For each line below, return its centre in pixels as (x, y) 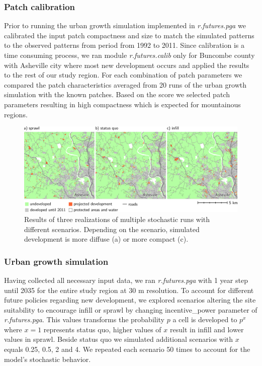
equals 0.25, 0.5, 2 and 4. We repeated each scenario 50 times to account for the (127, 349)
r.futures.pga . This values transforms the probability (84, 319)
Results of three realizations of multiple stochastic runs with (117, 219)
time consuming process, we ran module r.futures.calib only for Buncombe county (129, 55)
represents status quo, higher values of (102, 329)
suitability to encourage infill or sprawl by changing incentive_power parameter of (131, 309)
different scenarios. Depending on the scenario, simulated (112, 229)
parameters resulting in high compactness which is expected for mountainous (122, 104)
